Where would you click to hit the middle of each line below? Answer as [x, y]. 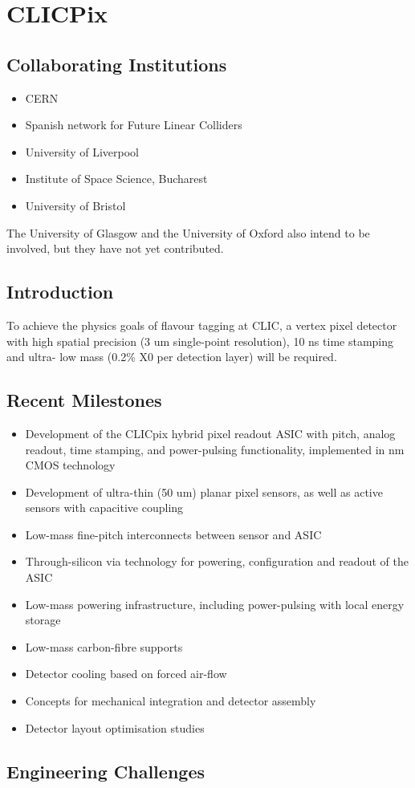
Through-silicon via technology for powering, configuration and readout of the [217, 561]
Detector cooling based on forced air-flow [126, 674]
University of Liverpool [82, 151]
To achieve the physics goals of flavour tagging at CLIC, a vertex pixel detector [202, 325]
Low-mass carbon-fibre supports [104, 646]
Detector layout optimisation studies [115, 727]
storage [43, 620]
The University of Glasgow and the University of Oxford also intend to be [188, 232]
